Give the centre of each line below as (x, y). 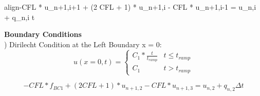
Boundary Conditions (43, 34)
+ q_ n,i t (20, 17)
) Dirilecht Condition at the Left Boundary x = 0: (83, 44)
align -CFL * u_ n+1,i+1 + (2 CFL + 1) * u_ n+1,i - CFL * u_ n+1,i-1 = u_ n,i (130, 7)
